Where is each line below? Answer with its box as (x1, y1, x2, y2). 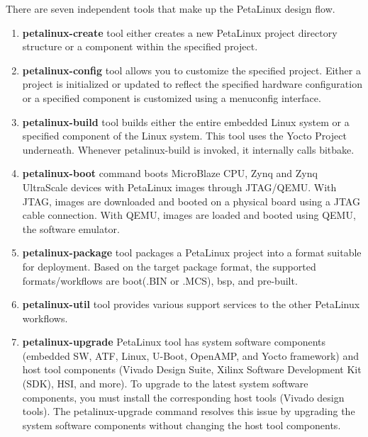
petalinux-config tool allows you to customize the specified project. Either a (22, 62, 361, 77)
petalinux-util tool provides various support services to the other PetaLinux (22, 297, 360, 312)
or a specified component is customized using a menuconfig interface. (22, 90, 321, 105)
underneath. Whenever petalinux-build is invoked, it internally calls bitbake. (22, 142, 355, 157)
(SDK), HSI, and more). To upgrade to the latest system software (22, 376, 308, 391)
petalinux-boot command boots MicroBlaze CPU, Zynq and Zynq (22, 166, 318, 181)
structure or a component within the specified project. (22, 39, 258, 54)
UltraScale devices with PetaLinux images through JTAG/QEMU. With (22, 179, 337, 194)
